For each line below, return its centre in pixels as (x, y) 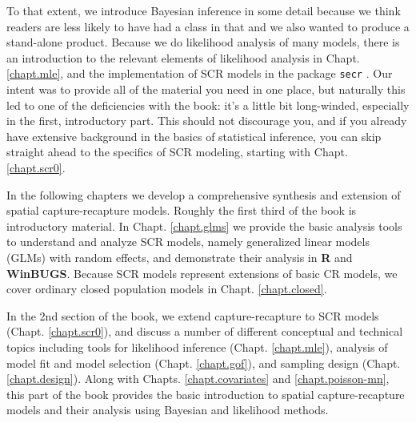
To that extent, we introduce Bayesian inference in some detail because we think (204, 10)
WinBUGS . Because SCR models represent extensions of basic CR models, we (202, 273)
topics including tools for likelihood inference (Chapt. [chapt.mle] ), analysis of (197, 346)
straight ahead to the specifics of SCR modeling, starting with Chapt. (177, 152)
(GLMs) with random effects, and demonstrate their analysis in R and (180, 257)
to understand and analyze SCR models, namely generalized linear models (188, 242)
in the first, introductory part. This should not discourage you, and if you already (207, 121)
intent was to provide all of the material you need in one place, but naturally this (206, 89)
